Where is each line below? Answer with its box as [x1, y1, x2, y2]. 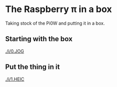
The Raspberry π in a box [5, 4, 112, 15]
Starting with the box [5, 35, 73, 43]
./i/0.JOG [5, 48, 24, 54]
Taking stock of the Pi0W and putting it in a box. [5, 20, 105, 26]
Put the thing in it [5, 63, 60, 71]
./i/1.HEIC [5, 76, 25, 82]
